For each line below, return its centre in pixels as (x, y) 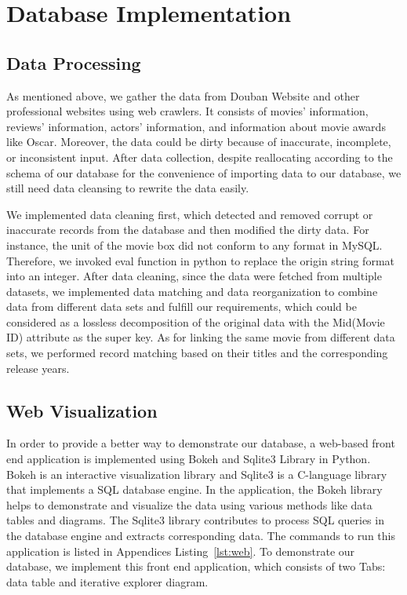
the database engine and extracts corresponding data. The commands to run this (201, 536)
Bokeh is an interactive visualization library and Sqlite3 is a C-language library (197, 474)
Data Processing (74, 62)
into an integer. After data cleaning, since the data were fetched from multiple (194, 276)
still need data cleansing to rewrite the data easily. (128, 188)
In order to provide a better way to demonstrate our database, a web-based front (201, 443)
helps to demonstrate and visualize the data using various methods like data (189, 504)
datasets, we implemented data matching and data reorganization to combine (192, 291)
